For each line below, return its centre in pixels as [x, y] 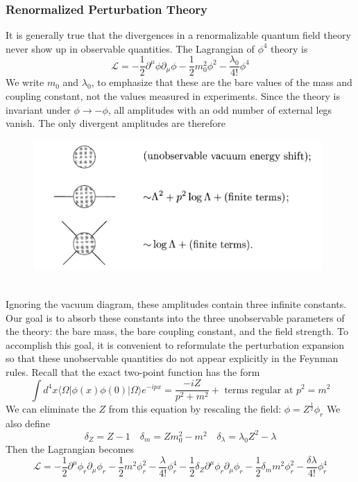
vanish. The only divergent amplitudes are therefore [116, 123]
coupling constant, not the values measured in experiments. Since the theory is [173, 96]
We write [25, 82]
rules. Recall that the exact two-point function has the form [133, 371]
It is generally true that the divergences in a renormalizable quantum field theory [178, 35]
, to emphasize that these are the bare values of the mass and [222, 82]
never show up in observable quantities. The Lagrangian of [130, 48]
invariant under [38, 109]
